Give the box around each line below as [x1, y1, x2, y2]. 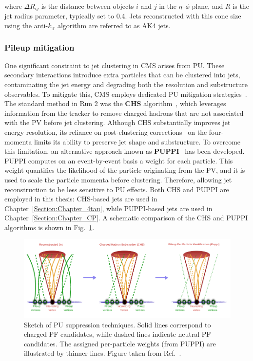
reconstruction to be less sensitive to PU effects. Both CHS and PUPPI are [4, 184, 229, 194]
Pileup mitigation [4, 41, 75, 53]
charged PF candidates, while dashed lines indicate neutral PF [24, 329, 211, 339]
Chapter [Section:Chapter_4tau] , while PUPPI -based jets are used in [4, 203, 213, 213]
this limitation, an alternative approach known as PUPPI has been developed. [4, 146, 245, 156]
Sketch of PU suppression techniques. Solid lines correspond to [24, 319, 211, 329]
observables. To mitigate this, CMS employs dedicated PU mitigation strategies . [4, 89, 247, 99]
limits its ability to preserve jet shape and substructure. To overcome [34, 136, 241, 146]
